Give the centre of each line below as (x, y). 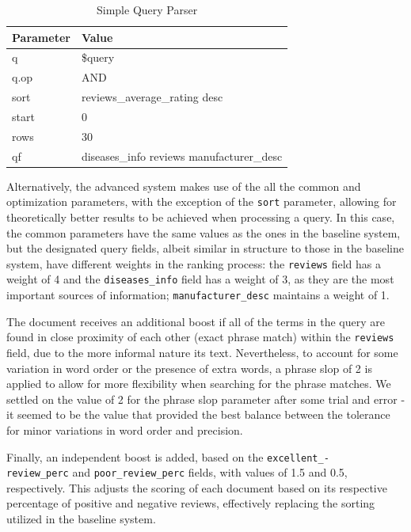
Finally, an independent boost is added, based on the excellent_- (168, 456)
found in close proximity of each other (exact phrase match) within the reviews (200, 337)
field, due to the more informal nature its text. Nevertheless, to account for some (202, 352)
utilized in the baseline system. (81, 519)
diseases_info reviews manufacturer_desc (182, 156)
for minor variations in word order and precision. (125, 429)
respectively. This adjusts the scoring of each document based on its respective (197, 487)
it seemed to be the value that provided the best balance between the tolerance (198, 414)
